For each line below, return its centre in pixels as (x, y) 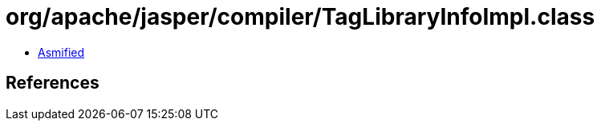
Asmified (61, 52)
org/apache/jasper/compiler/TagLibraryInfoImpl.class (300, 17)
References (53, 83)
